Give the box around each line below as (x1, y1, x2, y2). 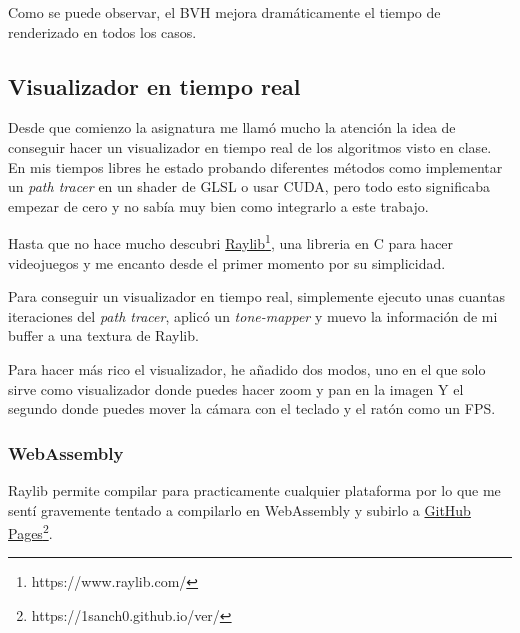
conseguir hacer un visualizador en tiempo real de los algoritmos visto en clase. (8, 136, 492, 157)
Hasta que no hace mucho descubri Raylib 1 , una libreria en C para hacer (8, 230, 454, 254)
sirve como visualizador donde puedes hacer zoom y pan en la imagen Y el (8, 378, 464, 399)
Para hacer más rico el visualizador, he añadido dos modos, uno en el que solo (8, 358, 486, 379)
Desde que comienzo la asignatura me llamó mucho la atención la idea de (8, 117, 456, 138)
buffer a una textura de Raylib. (8, 325, 199, 346)
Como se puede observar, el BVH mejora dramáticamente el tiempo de (8, 2, 441, 22)
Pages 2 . (8, 520, 53, 543)
